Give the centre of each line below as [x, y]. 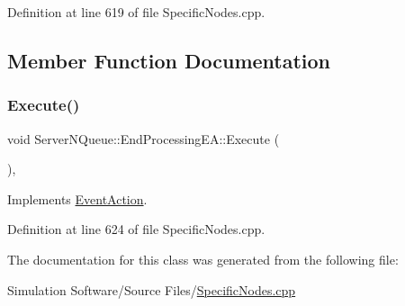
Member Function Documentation [169, 60]
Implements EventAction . [77, 198]
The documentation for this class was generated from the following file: [203, 259]
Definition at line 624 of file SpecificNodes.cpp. [136, 229]
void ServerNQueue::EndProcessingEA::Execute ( [144, 138]
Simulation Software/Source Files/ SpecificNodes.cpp [152, 289]
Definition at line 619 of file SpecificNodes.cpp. [136, 12]
